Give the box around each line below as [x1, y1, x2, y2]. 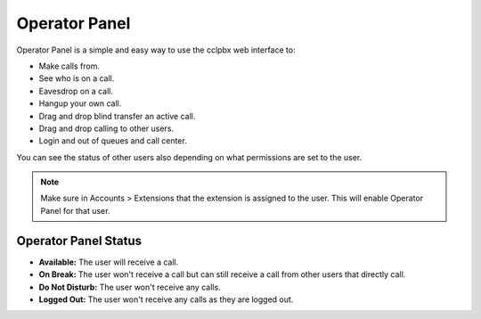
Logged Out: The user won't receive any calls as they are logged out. [38, 294, 294, 305]
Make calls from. [38, 61, 100, 71]
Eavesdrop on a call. [38, 86, 113, 96]
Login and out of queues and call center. [38, 135, 187, 146]
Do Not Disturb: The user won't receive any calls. [38, 282, 222, 292]
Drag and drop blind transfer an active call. [38, 110, 196, 121]
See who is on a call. [38, 73, 115, 84]
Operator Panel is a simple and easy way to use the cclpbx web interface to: [16, 45, 296, 55]
